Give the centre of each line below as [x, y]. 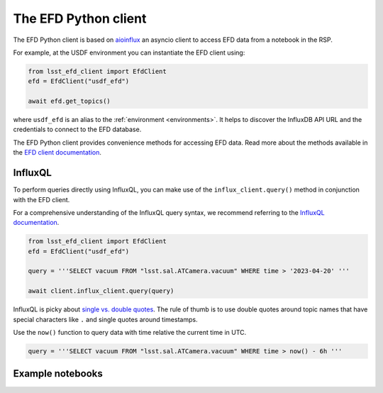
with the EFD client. [41, 199]
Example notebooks [58, 373]
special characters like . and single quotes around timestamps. [105, 319]
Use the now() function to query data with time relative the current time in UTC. [130, 333]
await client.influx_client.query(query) [101, 291]
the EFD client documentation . [57, 153]
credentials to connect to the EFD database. [77, 129]
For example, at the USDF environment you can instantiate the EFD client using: [129, 52]
